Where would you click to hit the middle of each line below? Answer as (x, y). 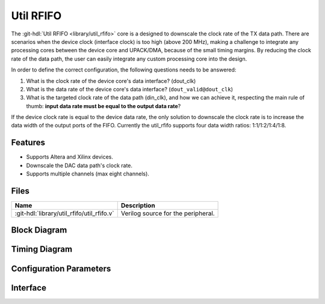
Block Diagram (39, 230)
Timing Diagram (42, 249)
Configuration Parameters (61, 268)
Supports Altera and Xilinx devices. (70, 157)
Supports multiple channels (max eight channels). (88, 174)
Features (28, 143)
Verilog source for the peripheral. (168, 213)
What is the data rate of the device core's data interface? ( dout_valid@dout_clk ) (129, 89)
